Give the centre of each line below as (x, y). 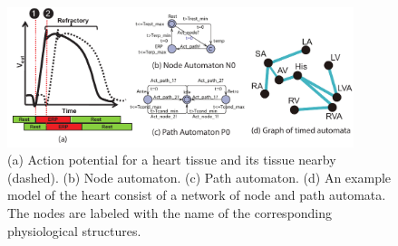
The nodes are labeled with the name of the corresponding (170, 213)
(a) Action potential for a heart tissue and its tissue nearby (172, 160)
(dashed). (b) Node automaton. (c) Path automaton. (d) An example (199, 177)
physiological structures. (74, 230)
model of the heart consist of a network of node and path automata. (197, 195)
